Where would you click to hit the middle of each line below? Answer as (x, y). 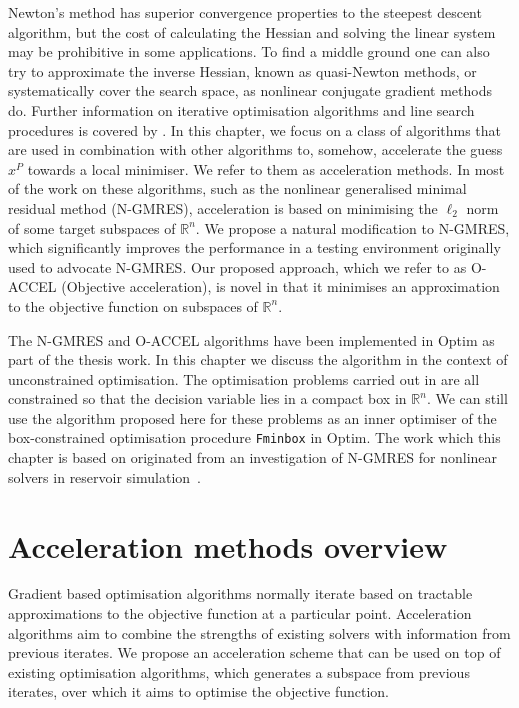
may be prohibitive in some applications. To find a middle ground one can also (249, 51)
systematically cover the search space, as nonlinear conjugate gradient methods (250, 90)
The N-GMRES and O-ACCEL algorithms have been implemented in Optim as (251, 339)
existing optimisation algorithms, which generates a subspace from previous (239, 671)
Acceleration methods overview (228, 545)
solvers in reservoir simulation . (104, 476)
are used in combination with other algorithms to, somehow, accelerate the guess (255, 149)
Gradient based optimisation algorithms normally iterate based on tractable (240, 593)
